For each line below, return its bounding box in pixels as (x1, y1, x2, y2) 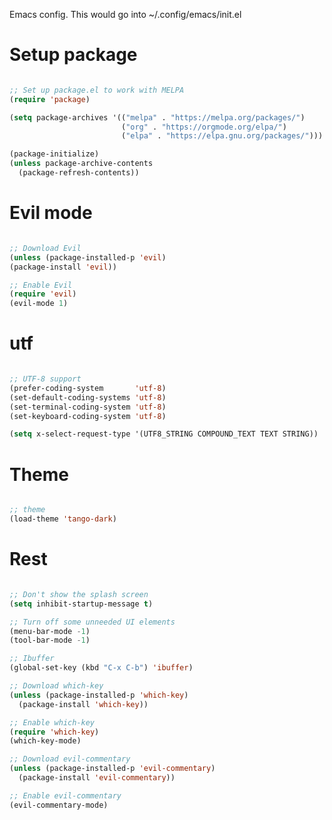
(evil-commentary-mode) (9, 800, 109, 810)
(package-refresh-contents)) (18, 168, 140, 178)
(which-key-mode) (9, 736, 82, 746)
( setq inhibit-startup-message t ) (9, 599, 154, 609)
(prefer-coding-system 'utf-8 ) (9, 383, 167, 393)
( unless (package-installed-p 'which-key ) (9, 690, 189, 700)
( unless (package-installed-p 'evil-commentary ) (9, 764, 216, 774)
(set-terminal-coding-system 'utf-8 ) (9, 402, 167, 412)
